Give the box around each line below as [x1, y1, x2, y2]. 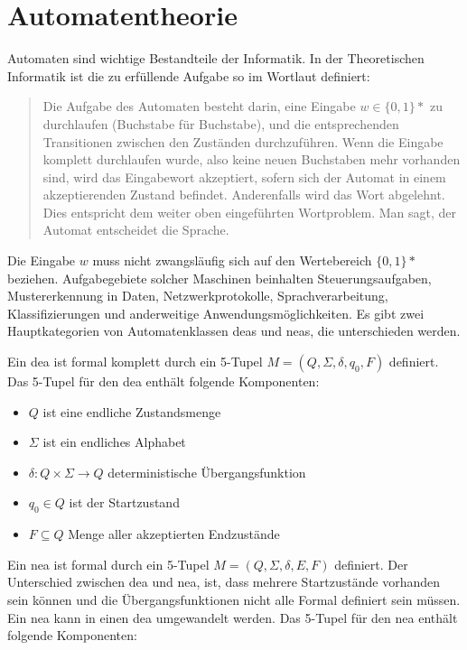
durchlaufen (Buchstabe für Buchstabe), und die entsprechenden [42, 114, 399, 133]
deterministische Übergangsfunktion [107, 462, 306, 481]
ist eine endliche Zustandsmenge [42, 402, 221, 421]
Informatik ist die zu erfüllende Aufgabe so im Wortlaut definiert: [7, 66, 370, 85]
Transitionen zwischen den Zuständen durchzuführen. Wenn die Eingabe [42, 132, 444, 151]
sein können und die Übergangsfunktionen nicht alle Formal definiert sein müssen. [7, 590, 461, 608]
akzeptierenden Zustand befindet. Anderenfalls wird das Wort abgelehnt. [42, 185, 445, 204]
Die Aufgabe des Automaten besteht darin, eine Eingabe [42, 97, 356, 116]
